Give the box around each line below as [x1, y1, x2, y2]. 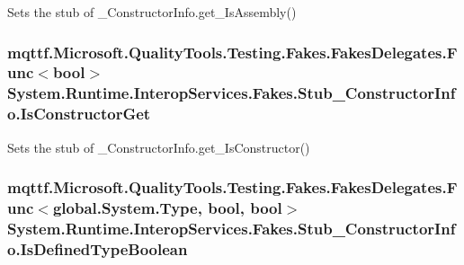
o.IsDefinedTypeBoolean [7, 237, 188, 260]
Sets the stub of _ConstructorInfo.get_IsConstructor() [7, 137, 310, 156]
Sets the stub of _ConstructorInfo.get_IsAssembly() [7, 3, 297, 21]
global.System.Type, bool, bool [52, 197, 282, 219]
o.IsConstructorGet [7, 102, 151, 125]
